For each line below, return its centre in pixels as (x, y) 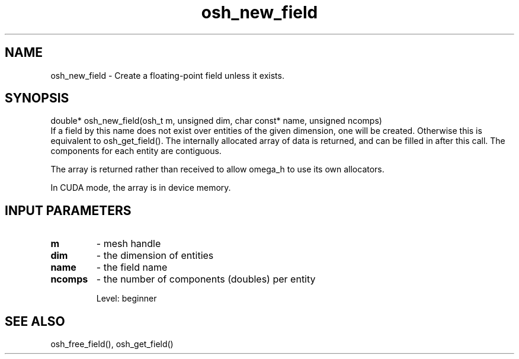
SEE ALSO (35, 321)
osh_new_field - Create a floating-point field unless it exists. (167, 75)
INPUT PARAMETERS (68, 210)
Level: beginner (126, 299)
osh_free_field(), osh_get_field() (112, 344)
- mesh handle (129, 244)
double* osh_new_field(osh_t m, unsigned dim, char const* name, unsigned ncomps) (216, 121)
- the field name (132, 267)
